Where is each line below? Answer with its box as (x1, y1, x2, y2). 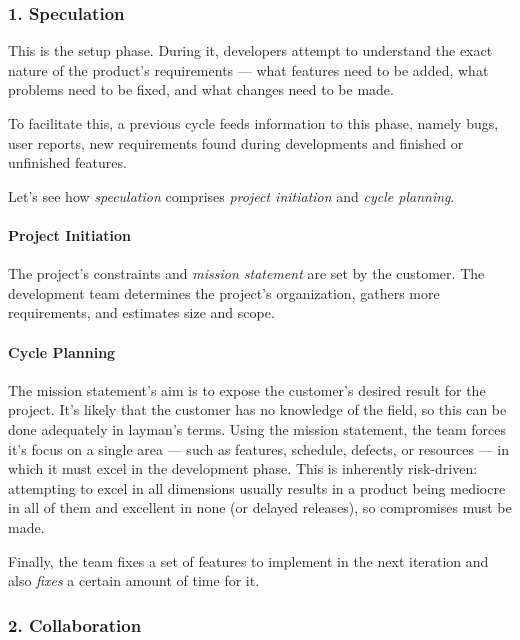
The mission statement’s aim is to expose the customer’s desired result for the (8, 379, 486, 400)
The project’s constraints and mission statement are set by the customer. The (8, 263, 485, 284)
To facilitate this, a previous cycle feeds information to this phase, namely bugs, (8, 113, 499, 133)
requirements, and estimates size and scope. (8, 302, 275, 323)
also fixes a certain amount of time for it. (8, 570, 260, 591)
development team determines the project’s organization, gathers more (8, 282, 440, 303)
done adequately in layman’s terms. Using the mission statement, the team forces (8, 418, 506, 439)
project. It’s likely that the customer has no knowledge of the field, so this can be (8, 399, 507, 420)
